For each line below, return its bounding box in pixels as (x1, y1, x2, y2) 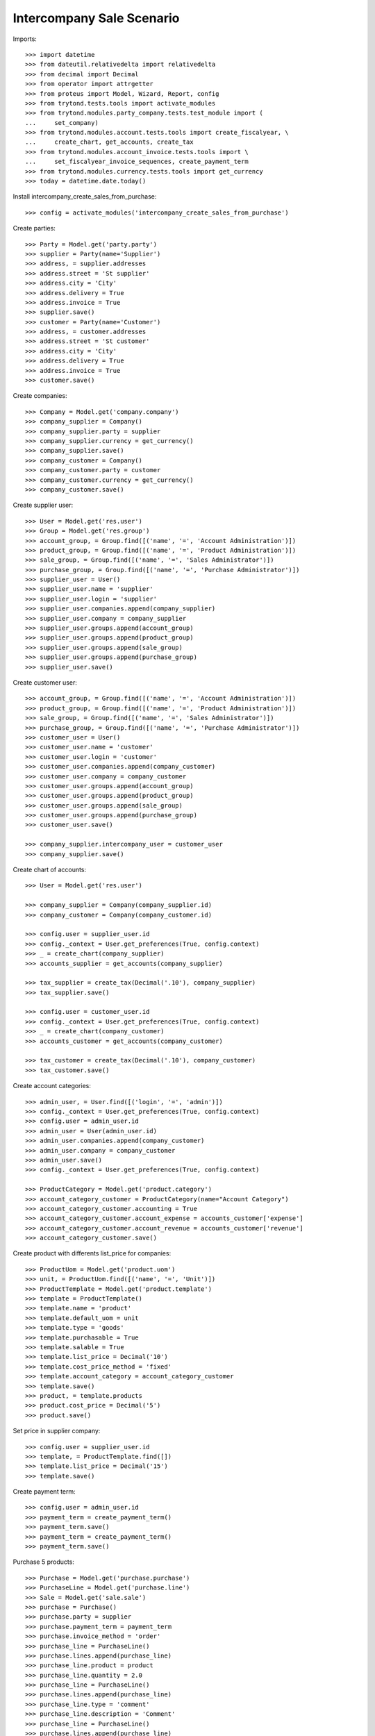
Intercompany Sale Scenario (12, 10, 180, 26)
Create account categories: (12, 1082, 92, 1090)
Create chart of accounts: (12, 865, 87, 874)
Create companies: (12, 392, 67, 400)
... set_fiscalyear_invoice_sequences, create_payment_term (25, 158, 249, 166)
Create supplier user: (12, 501, 74, 510)
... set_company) (25, 119, 99, 126)
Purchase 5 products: (12, 1558, 74, 1566)
